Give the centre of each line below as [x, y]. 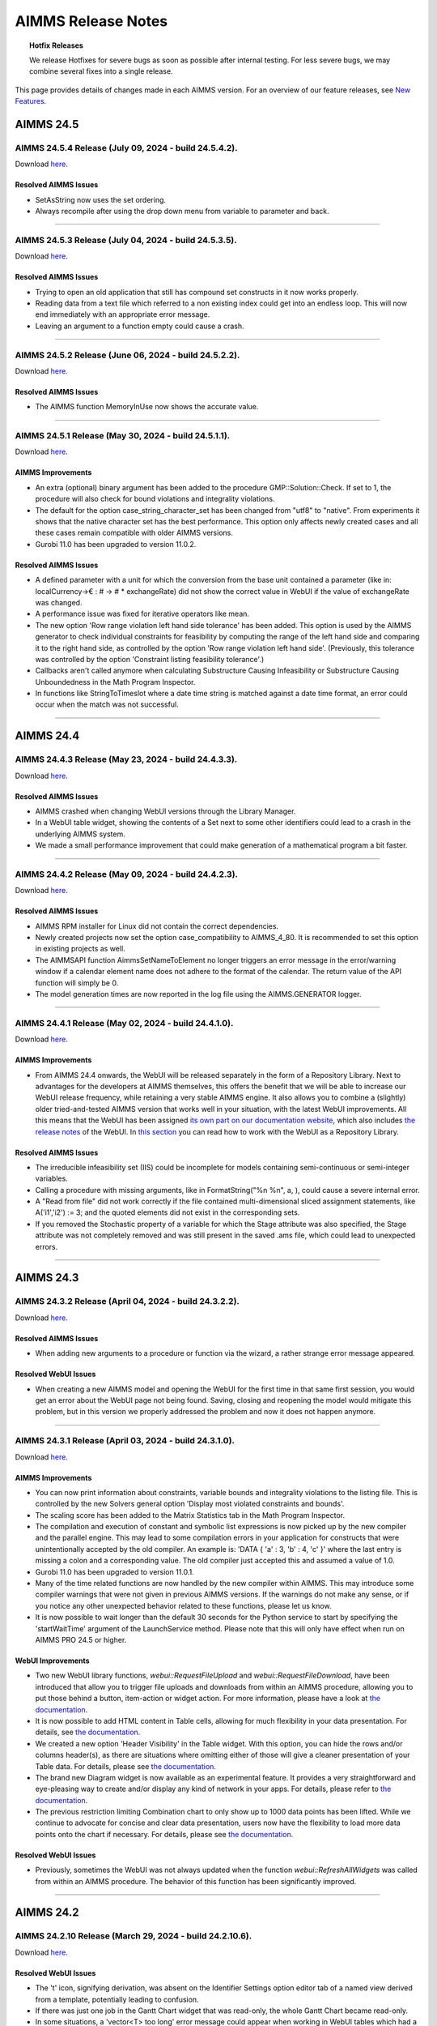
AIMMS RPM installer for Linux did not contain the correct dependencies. [157, 926]
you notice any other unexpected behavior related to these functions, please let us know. [183, 1605]
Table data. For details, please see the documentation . [125, 1766]
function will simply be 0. [77, 983]
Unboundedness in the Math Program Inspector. [115, 682]
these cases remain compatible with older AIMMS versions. [134, 533]
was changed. [59, 602]
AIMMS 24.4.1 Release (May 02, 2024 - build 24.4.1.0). [124, 1023]
